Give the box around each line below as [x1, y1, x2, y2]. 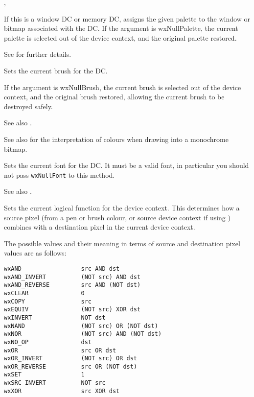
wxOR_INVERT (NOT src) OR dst [4, 355, 138, 362]
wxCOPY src [4, 298, 92, 305]
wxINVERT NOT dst [4, 314, 106, 321]
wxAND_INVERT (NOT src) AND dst [4, 273, 141, 280]
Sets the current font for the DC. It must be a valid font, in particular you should [4, 160, 249, 170]
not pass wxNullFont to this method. [4, 169, 115, 180]
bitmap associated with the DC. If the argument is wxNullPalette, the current [4, 23, 238, 33]
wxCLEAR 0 [4, 289, 85, 297]
